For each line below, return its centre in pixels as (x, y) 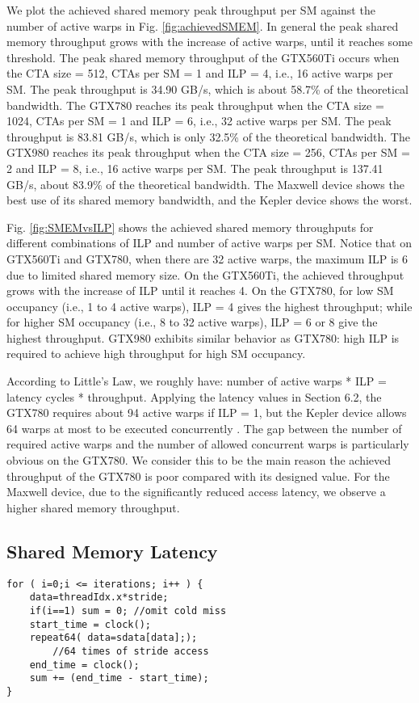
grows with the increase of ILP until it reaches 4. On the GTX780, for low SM (200, 290)
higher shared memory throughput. (93, 507)
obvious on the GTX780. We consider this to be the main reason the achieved (199, 460)
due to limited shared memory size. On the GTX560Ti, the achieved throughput (205, 274)
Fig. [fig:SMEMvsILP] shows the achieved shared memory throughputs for (190, 227)
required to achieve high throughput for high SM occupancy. (156, 354)
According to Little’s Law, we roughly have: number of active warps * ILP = (197, 381)
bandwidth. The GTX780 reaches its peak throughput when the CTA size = (195, 105)
